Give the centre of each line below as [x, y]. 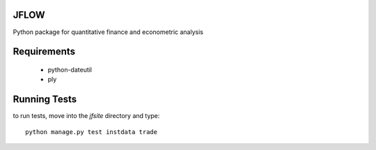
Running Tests [45, 100]
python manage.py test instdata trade [92, 132]
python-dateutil [70, 69]
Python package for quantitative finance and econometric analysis [108, 32]
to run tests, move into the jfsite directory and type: [86, 116]
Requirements [44, 52]
